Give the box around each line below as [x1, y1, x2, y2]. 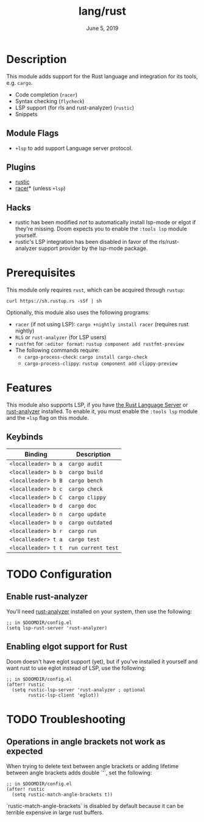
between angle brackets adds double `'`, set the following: [6, 769, 152, 776]
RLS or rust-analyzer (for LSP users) [15, 334, 107, 341]
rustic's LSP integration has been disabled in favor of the [15, 238, 158, 246]
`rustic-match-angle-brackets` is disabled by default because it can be [6, 802, 184, 809]
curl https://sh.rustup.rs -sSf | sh [6, 298, 102, 304]
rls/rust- [158, 238, 180, 246]
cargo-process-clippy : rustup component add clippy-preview [24, 359, 178, 367]
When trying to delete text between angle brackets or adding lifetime [6, 762, 179, 769]
